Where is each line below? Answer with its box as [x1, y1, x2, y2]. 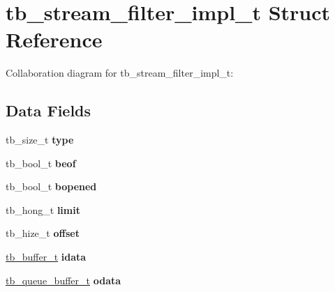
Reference [6, 25, 103, 54]
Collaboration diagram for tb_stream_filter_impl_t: [6, 66, 234, 80]
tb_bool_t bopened [6, 179, 97, 194]
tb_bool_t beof [6, 155, 76, 170]
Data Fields [6, 100, 91, 121]
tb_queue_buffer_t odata [6, 272, 121, 287]
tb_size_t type [6, 132, 74, 147]
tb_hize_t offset [6, 226, 80, 240]
